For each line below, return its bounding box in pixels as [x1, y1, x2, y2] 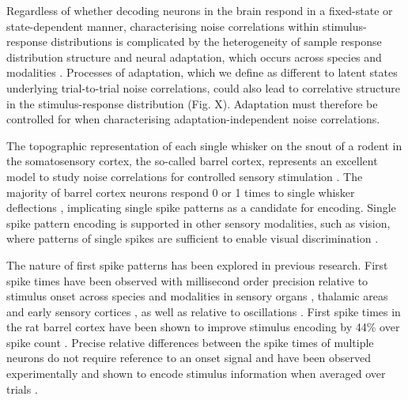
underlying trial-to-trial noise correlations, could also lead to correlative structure [6, 79, 401, 96]
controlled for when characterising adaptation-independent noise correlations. [6, 111, 380, 127]
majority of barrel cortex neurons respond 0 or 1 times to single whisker [6, 183, 355, 200]
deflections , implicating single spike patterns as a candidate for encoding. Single [6, 199, 396, 216]
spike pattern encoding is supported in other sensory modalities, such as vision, [6, 214, 391, 231]
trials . [6, 380, 38, 397]
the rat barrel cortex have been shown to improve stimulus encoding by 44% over [6, 319, 400, 335]
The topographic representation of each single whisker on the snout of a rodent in [6, 137, 402, 153]
